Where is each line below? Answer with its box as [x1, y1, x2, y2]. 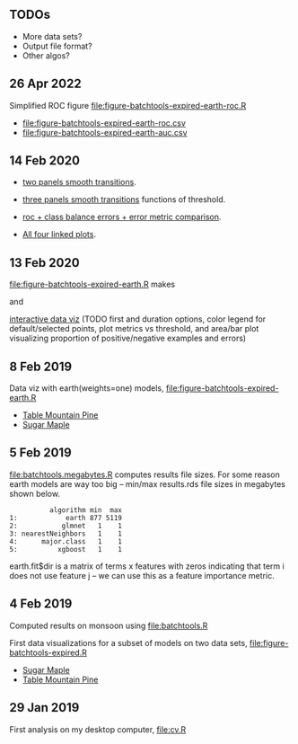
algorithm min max [48, 505, 123, 515]
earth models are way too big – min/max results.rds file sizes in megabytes [9, 478, 285, 489]
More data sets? [22, 31, 83, 41]
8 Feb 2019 [9, 359, 73, 374]
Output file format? [22, 40, 92, 51]
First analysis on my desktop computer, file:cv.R [9, 723, 187, 735]
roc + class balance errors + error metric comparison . [22, 211, 222, 223]
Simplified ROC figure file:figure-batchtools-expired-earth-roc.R [9, 100, 247, 111]
